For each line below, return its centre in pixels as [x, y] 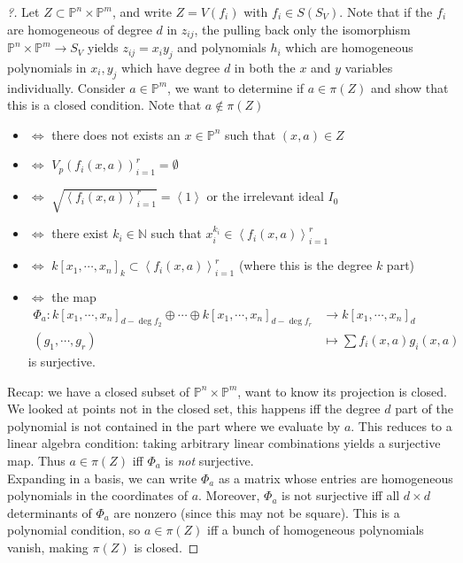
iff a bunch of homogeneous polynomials [316, 530]
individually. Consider [66, 87]
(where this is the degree [305, 265]
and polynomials [222, 47]
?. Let [23, 12]
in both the [265, 67]
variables [369, 67]
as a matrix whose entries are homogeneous [336, 478]
